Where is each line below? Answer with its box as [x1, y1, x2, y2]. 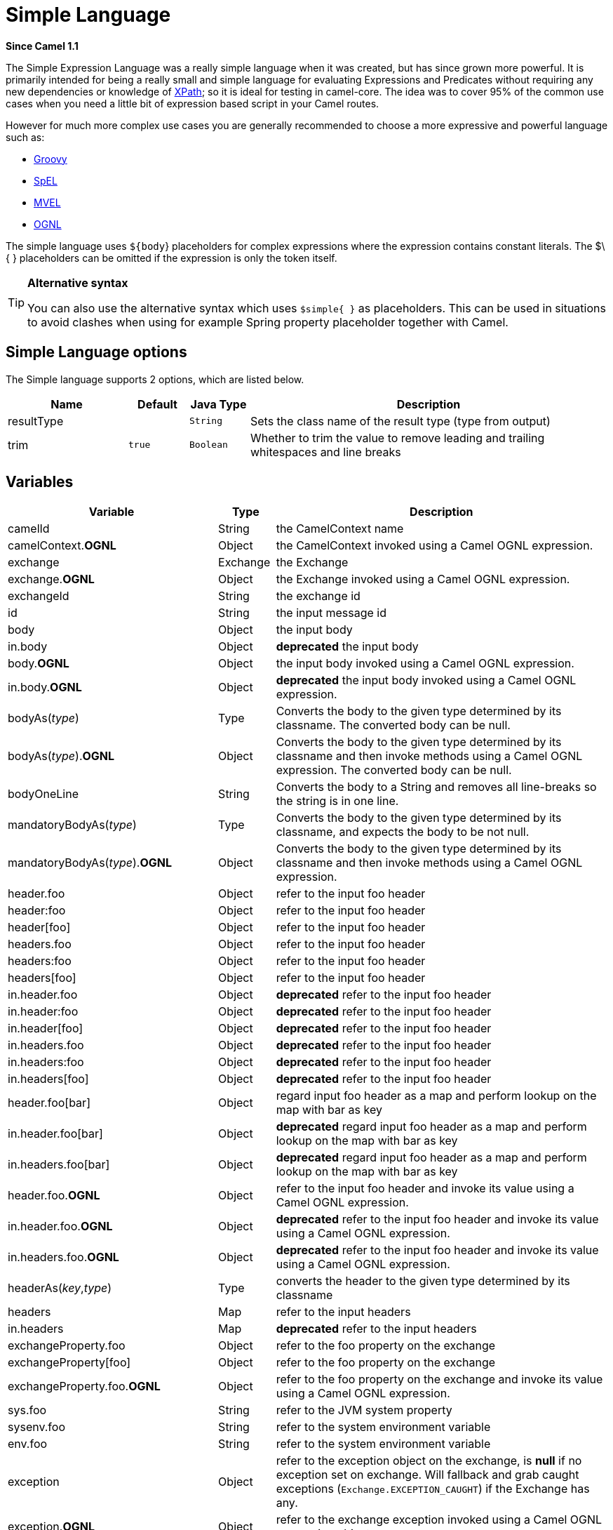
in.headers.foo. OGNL [8, 1250, 119, 1265]
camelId [8, 521, 50, 536]
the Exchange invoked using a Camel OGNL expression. [276, 572, 570, 587]
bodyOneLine [8, 787, 79, 801]
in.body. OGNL [8, 680, 82, 695]
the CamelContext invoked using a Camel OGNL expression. [276, 538, 593, 553]
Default [137, 397, 177, 411]
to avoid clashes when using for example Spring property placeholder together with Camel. [27, 314, 508, 329]
